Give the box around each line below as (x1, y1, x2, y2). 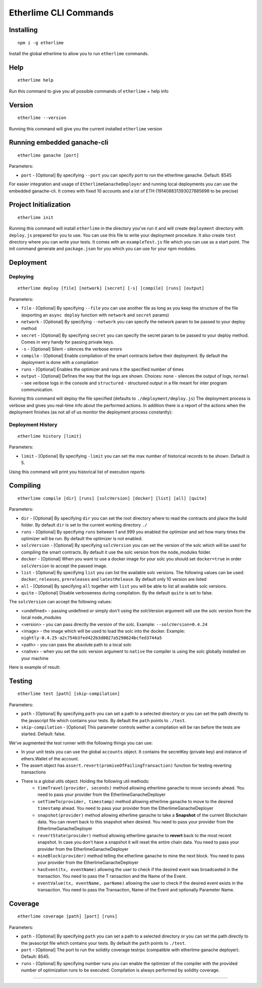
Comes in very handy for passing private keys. (21, 339, 114, 345)
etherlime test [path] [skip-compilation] (17, 691, 120, 696)
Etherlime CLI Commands (9, 7, 114, 18)
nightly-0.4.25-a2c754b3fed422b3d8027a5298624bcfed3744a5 (21, 635, 162, 641)
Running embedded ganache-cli (9, 138, 109, 147)
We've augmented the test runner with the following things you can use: (9, 740, 153, 746)
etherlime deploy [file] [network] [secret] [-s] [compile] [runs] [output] (17, 285, 205, 291)
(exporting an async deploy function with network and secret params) (21, 312, 169, 318)
